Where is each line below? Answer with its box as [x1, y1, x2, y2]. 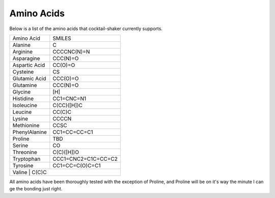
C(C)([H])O [52, 148, 79, 156]
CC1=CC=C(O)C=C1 [52, 162, 101, 169]
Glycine [12, 88, 31, 95]
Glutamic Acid [12, 75, 46, 82]
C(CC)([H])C [52, 102, 83, 109]
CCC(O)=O [52, 75, 79, 82]
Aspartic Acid [12, 61, 45, 68]
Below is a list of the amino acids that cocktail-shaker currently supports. [9, 26, 163, 32]
